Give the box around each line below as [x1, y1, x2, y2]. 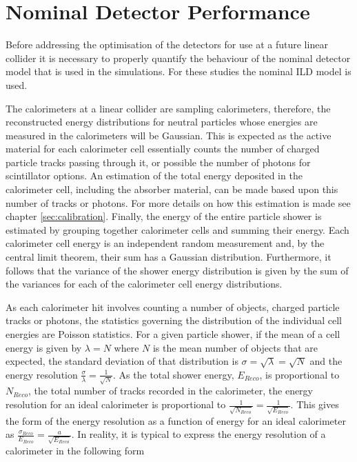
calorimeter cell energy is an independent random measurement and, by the [6, 236, 325, 250]
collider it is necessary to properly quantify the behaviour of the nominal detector [6, 50, 351, 65]
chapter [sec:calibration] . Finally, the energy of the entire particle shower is [6, 209, 322, 223]
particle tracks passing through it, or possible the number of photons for [6, 154, 311, 169]
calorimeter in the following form [6, 443, 145, 458]
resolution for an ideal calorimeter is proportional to [6, 397, 226, 412]
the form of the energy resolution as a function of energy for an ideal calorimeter [6, 413, 346, 428]
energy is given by [6, 340, 82, 354]
